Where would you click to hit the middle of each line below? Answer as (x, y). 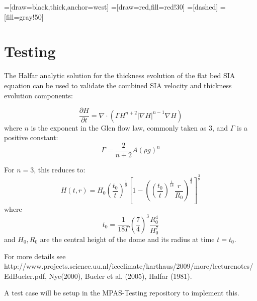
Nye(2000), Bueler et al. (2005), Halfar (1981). (120, 276)
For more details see (35, 256)
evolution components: (38, 95)
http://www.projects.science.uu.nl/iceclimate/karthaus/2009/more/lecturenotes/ (129, 266)
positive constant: (31, 137)
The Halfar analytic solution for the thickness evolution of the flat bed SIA (120, 75)
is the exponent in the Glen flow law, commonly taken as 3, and (130, 127)
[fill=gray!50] (24, 16)
